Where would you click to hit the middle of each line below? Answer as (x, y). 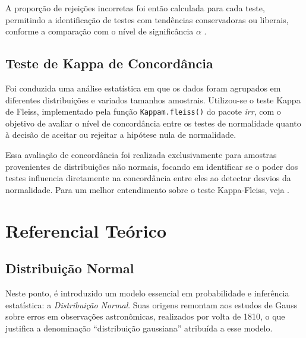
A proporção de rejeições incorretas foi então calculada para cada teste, (135, 8)
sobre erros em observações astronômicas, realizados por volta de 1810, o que (145, 316)
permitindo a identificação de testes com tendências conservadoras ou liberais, (147, 19)
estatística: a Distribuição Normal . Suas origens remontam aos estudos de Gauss (152, 304)
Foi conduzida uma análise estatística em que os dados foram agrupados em (143, 88)
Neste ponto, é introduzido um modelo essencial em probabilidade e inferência (147, 293)
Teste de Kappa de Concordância (109, 63)
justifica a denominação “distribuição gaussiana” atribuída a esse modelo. (139, 328)
